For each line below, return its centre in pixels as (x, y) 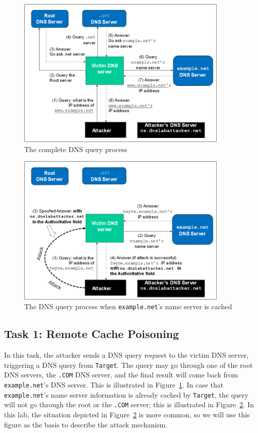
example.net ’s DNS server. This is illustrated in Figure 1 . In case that (114, 384)
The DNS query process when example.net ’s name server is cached (128, 306)
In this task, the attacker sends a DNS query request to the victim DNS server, (126, 355)
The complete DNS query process (76, 149)
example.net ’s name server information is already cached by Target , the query (126, 394)
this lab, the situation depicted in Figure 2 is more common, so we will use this (127, 414)
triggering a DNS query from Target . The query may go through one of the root (128, 365)
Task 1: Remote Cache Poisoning (92, 334)
